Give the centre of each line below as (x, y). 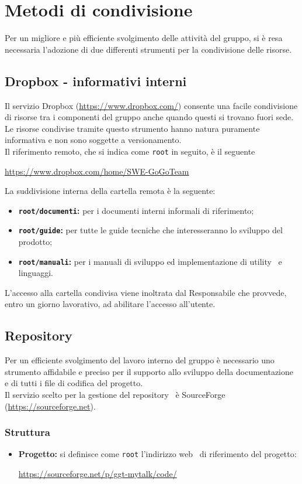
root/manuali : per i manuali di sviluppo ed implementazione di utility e (150, 261)
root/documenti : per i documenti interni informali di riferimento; (136, 210)
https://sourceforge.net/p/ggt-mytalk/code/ (98, 474)
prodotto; (35, 242)
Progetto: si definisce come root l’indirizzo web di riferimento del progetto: (157, 454)
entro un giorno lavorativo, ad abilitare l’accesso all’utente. (110, 304)
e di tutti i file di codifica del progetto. (74, 383)
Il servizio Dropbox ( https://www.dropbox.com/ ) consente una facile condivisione (151, 105)
